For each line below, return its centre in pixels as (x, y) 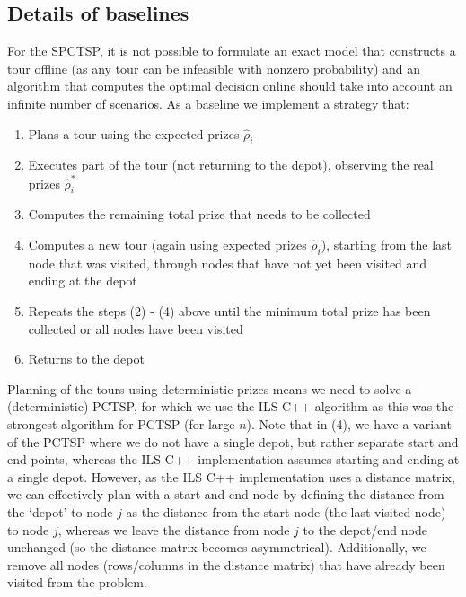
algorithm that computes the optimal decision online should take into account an (230, 86)
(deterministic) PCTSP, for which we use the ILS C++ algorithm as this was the (231, 406)
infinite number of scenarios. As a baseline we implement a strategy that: (208, 103)
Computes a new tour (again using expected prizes (167, 245)
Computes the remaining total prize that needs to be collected (199, 214)
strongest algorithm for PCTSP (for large (121, 424)
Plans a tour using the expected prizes (134, 133)
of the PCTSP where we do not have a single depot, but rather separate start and (233, 441)
